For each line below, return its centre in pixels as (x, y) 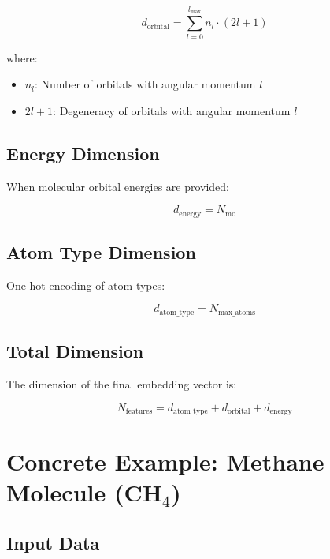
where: (22, 57)
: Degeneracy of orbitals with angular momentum (172, 110)
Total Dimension (75, 351)
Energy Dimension (83, 153)
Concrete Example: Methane (165, 461)
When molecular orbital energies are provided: (118, 186)
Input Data (53, 543)
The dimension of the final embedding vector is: (122, 384)
